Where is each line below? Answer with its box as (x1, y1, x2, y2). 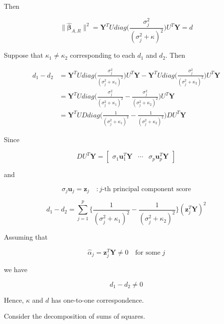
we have (4, 264, 28, 274)
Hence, (4, 294, 24, 305)
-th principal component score (102, 185, 191, 193)
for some (135, 249, 161, 256)
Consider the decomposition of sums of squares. (4, 311, 145, 321)
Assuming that (4, 232, 48, 242)
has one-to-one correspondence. (51, 294, 144, 305)
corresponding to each (70, 50, 136, 60)
